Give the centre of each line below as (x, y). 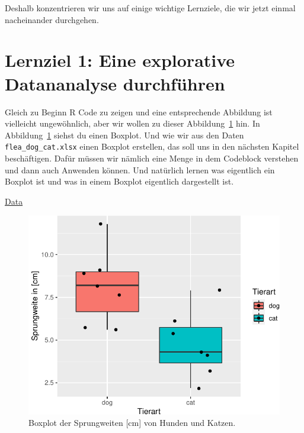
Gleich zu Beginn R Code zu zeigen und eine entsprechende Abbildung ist (139, 112)
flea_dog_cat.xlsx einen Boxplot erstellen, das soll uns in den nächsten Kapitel (152, 146)
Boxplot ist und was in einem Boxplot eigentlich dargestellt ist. (119, 181)
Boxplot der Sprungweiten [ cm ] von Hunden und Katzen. (132, 423)
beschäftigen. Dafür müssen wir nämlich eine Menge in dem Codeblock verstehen (152, 158)
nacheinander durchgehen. (52, 19)
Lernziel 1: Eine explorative (120, 60)
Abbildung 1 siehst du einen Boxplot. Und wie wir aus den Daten (124, 135)
